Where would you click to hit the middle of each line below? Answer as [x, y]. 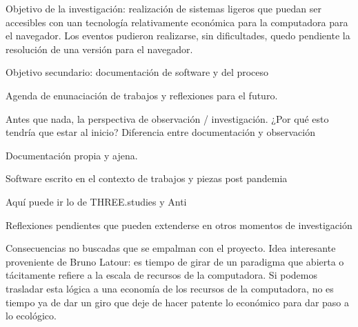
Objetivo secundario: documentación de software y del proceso [137, 72]
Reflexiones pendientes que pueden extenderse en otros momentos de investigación [179, 225]
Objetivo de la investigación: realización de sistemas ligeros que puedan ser [163, 8]
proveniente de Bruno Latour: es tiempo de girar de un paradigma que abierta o [175, 261]
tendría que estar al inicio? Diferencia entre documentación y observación [160, 132]
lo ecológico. [31, 316]
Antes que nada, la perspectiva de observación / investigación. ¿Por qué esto [167, 118]
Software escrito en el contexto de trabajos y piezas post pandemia [147, 178]
